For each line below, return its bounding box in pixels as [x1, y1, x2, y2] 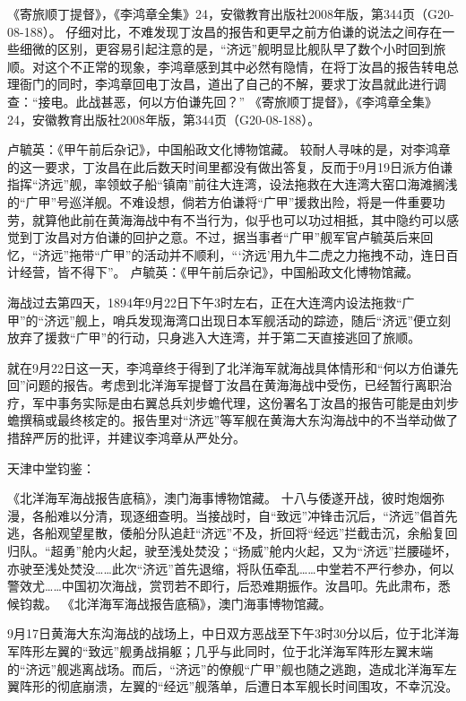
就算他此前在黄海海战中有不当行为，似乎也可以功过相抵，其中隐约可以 [31, 210, 446, 229]
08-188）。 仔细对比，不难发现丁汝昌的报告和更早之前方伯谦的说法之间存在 [7, 22, 443, 40]
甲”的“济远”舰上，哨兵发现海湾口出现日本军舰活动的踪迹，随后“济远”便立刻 [7, 310, 452, 329]
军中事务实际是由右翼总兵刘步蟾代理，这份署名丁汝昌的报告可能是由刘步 [31, 393, 459, 411]
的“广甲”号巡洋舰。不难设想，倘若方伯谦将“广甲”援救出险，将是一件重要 [7, 192, 433, 211]
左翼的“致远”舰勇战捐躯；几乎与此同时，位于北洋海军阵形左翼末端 [44, 642, 434, 660]
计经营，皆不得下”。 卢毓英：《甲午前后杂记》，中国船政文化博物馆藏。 [7, 263, 419, 281]
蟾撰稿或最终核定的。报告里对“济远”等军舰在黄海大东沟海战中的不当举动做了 [7, 411, 459, 429]
